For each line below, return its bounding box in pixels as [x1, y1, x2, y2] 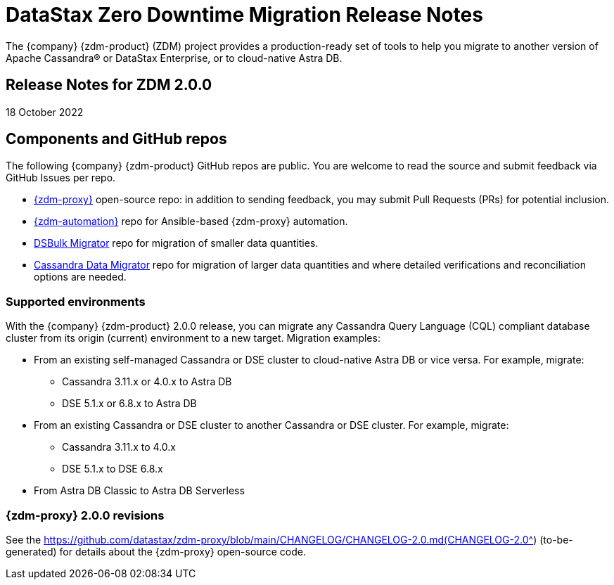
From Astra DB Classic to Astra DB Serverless [34, 484, 245, 497]
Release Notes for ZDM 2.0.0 [6, 76, 212, 94]
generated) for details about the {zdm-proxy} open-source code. [6, 545, 306, 558]
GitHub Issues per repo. [6, 172, 116, 184]
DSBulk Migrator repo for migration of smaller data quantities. [34, 237, 319, 250]
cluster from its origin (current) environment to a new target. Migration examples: [6, 332, 380, 345]
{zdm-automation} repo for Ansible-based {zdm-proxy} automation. [34, 215, 348, 228]
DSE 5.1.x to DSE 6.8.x [62, 463, 163, 475]
